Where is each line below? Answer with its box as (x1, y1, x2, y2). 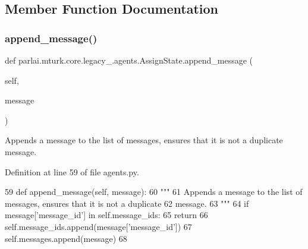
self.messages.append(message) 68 (5, 232, 127, 244)
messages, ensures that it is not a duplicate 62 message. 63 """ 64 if (5, 197, 249, 209)
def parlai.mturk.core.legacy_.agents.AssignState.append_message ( (5, 54, 253, 66)
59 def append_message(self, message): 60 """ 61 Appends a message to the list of (5, 185, 303, 198)
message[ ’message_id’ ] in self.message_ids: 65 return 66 (5, 209, 208, 221)
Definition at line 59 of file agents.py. (5, 165, 139, 178)
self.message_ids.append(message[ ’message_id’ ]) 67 (5, 220, 192, 232)
